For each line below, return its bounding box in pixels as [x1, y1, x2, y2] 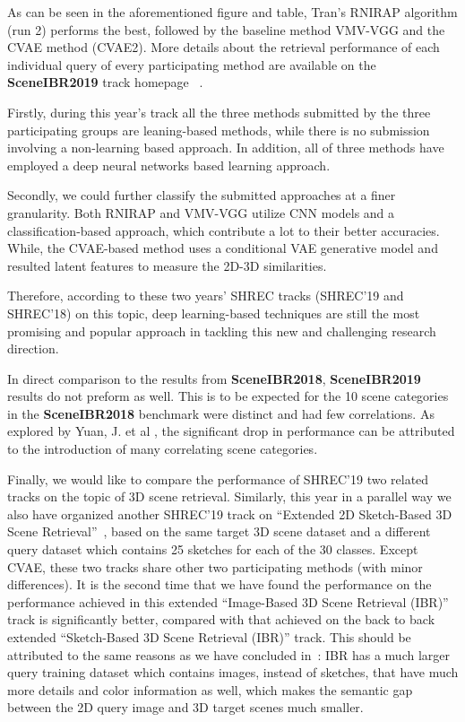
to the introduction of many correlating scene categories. [7, 439, 318, 458]
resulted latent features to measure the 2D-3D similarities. [7, 256, 327, 274]
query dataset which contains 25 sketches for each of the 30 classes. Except [7, 540, 418, 559]
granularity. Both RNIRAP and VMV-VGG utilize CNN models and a [7, 203, 395, 222]
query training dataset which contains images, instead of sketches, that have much [7, 663, 459, 682]
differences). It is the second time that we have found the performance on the [7, 575, 432, 594]
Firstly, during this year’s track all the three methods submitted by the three [7, 102, 431, 121]
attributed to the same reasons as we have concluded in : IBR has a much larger [7, 645, 450, 664]
